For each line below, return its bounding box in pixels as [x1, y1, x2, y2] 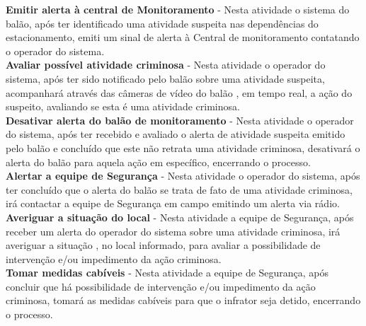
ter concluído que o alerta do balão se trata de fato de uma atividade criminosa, [6, 182, 353, 197]
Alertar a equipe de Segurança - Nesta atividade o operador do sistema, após [6, 168, 360, 183]
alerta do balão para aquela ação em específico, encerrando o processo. [6, 154, 311, 169]
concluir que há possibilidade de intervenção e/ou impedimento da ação [6, 279, 316, 293]
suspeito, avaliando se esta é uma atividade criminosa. [6, 99, 240, 114]
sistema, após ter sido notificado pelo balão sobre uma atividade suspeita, [6, 71, 325, 86]
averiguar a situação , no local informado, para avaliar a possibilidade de [6, 238, 321, 252]
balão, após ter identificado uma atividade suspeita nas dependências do [6, 16, 319, 30]
